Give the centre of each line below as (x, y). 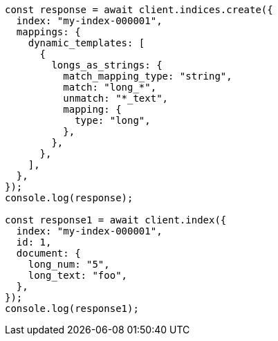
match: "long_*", (110, 87)
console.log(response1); (72, 308)
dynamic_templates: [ (86, 43)
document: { (48, 253)
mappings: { (48, 32)
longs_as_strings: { (107, 65)
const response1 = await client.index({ (116, 220)
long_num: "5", (69, 264)
